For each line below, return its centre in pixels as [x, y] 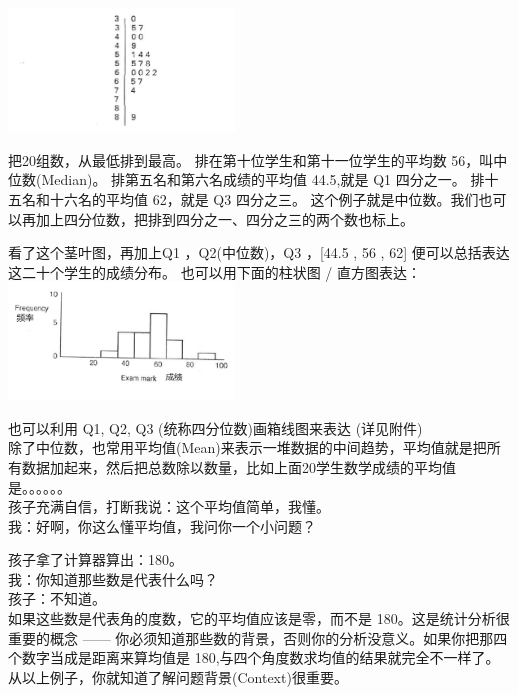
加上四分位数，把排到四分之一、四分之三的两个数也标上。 [224, 218]
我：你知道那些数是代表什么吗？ [113, 578]
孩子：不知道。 [57, 598]
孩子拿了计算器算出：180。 [95, 559]
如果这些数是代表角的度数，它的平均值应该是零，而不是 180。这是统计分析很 [259, 618]
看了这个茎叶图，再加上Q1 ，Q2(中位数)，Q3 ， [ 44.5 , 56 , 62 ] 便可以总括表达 [259, 252]
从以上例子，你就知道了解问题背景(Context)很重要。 [178, 676]
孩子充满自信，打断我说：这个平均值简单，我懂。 [169, 506]
